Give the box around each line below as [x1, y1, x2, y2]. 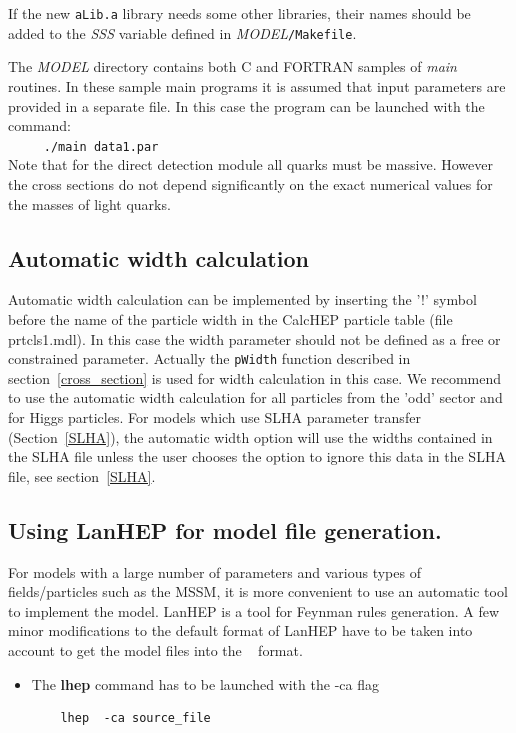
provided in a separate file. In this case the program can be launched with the [8, 95, 485, 116]
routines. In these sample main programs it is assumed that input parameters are [8, 75, 506, 96]
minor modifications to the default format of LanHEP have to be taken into [8, 620, 473, 641]
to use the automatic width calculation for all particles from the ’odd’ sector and [8, 387, 503, 408]
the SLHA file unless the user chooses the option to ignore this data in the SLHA [8, 446, 506, 467]
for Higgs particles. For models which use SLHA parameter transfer [8, 406, 421, 427]
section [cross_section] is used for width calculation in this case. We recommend [8, 367, 502, 388]
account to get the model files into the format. [8, 639, 303, 660]
